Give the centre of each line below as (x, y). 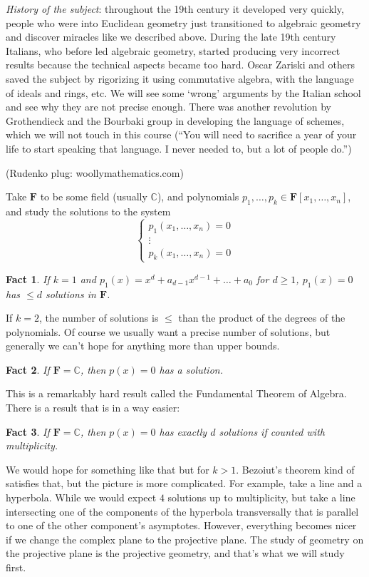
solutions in (71, 293)
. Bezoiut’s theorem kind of (295, 469)
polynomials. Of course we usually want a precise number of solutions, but (168, 331)
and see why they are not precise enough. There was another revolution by (168, 107)
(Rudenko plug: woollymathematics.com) (95, 172)
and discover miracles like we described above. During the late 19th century (171, 37)
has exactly (183, 431)
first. (16, 567)
